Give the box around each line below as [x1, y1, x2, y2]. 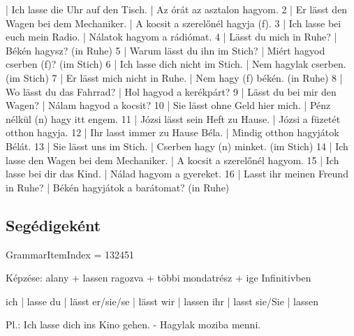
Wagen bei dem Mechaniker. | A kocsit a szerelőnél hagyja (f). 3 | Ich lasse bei [6, 15, 341, 30]
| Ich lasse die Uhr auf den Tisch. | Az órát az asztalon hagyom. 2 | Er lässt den [6, 2, 348, 16]
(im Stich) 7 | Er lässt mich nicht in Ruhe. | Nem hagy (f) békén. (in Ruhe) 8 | [6, 70, 343, 85]
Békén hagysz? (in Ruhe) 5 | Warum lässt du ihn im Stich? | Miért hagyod [6, 43, 325, 57]
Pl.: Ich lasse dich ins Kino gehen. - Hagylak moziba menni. [6, 317, 261, 332]
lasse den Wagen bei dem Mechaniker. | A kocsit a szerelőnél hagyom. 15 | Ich [6, 152, 339, 167]
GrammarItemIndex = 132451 [6, 247, 135, 261]
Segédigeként [6, 214, 101, 235]
